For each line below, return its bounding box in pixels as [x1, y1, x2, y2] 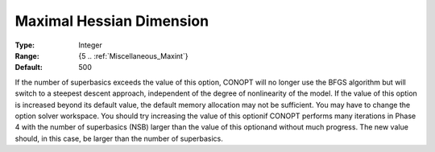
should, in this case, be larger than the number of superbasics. [14, 134, 223, 143]
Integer [78, 40, 102, 50]
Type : [14, 40, 35, 50]
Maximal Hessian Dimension [14, 12, 209, 30]
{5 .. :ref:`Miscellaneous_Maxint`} [78, 51, 188, 60]
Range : [14, 51, 39, 60]
